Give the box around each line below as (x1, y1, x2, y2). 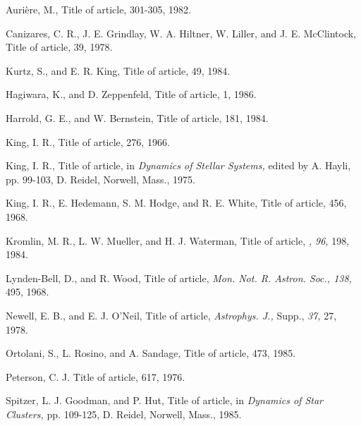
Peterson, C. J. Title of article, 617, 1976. (6, 369, 185, 384)
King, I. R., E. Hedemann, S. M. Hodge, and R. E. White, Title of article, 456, (6, 195, 347, 210)
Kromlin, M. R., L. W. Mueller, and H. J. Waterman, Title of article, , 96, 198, (6, 233, 350, 248)
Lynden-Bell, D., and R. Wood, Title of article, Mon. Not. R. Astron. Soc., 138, (6, 270, 352, 285)
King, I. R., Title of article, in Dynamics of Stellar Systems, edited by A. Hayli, (6, 158, 351, 173)
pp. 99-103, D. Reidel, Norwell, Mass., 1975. (6, 171, 195, 186)
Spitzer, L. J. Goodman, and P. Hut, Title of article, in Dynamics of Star (6, 393, 324, 408)
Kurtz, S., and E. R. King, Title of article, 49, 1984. (6, 63, 231, 78)
